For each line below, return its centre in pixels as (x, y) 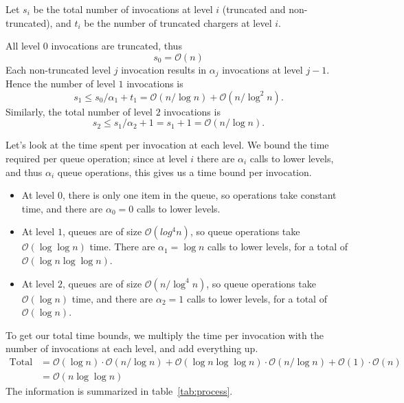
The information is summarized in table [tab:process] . (119, 391)
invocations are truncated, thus (116, 46)
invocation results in (164, 69)
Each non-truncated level (58, 69)
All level (23, 46)
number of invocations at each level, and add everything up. (132, 348)
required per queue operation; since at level (97, 159)
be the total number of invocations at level (123, 9)
